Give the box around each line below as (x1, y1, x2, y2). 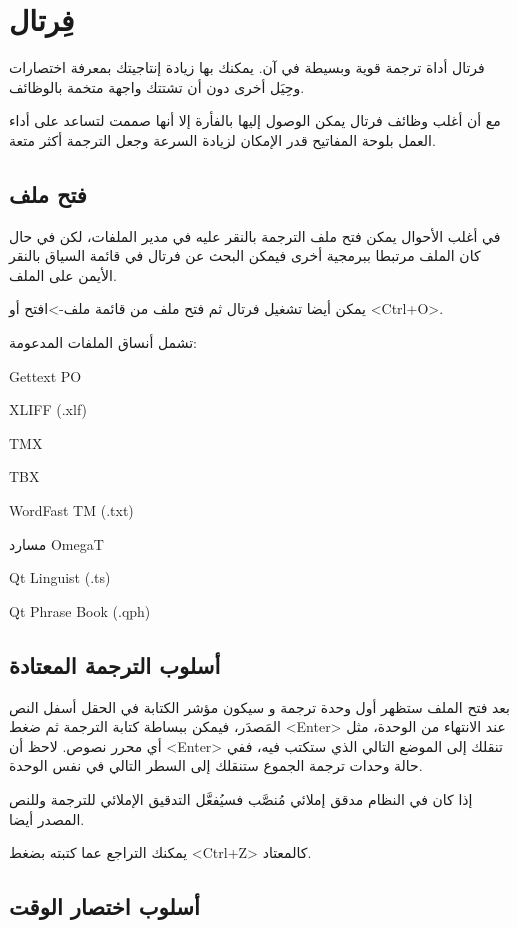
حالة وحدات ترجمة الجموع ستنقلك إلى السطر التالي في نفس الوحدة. (9, 755, 423, 776)
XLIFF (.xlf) (9, 399, 87, 420)
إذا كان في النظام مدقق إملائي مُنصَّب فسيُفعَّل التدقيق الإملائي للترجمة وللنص (9, 789, 473, 809)
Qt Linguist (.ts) (9, 567, 111, 588)
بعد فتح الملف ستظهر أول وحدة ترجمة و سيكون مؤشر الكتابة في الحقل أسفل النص (9, 696, 511, 717)
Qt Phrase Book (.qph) (9, 600, 151, 621)
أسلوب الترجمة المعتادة (9, 649, 221, 680)
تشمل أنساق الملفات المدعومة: (9, 332, 197, 353)
